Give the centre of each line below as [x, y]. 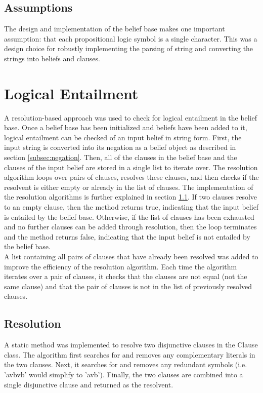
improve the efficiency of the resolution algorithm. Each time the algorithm [121, 266]
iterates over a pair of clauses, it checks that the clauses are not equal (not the [126, 276]
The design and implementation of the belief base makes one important [115, 29]
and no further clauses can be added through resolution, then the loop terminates [130, 227]
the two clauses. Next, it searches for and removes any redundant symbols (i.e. [126, 364]
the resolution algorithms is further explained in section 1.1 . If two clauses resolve [131, 197]
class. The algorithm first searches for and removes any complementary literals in [130, 354]
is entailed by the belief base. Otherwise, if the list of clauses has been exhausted [129, 217]
